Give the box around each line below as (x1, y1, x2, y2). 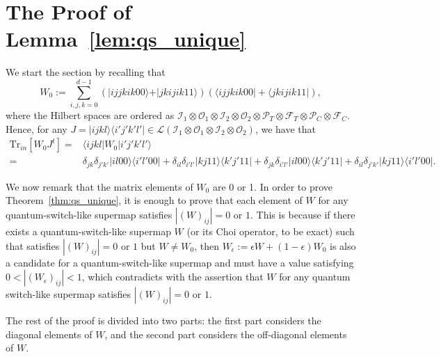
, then (194, 238, 219, 253)
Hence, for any (6, 121, 67, 136)
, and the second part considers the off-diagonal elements (104, 326, 347, 341)
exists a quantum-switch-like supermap (6, 223, 171, 238)
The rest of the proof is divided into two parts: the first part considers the (6, 313, 321, 328)
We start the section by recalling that (6, 65, 166, 79)
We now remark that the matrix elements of (6, 179, 193, 193)
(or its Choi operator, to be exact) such (186, 223, 355, 238)
